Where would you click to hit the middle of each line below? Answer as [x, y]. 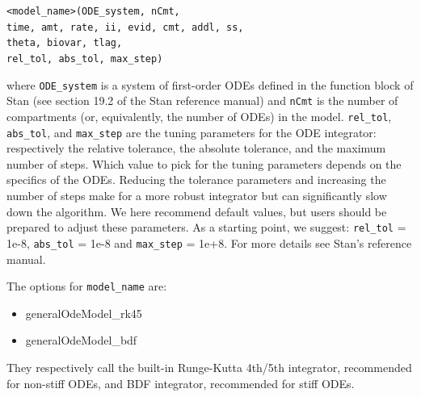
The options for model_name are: [87, 286]
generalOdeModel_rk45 [84, 313]
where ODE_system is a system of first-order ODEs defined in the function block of [210, 84]
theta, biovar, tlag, [65, 43]
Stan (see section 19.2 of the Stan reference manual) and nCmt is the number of [202, 100]
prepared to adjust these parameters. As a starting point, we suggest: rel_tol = [206, 227]
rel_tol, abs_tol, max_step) [85, 59]
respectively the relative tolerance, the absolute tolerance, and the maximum [196, 148]
